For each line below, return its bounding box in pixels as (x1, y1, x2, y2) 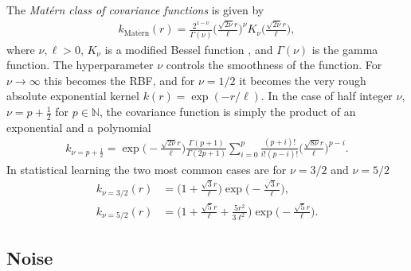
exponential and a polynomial (6, 118, 151, 135)
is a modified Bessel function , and (104, 41, 273, 57)
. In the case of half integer (260, 87, 393, 104)
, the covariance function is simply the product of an (100, 103, 356, 120)
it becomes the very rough (239, 72, 366, 88)
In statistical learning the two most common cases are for (6, 161, 287, 178)
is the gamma (311, 41, 378, 57)
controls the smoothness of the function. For (166, 56, 382, 73)
